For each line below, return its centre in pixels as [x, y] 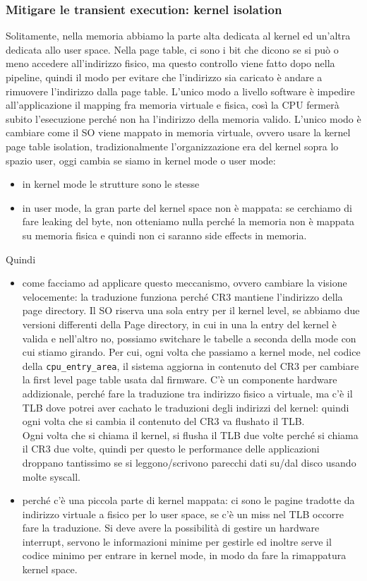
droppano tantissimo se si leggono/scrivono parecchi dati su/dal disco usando [189, 462]
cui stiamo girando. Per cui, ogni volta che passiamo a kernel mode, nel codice [191, 352]
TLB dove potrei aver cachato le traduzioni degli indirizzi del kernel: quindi [186, 407]
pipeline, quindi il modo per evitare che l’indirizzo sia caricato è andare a [164, 77]
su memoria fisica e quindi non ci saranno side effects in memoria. [164, 235]
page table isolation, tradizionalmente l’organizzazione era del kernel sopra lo [172, 146]
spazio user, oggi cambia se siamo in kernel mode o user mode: [141, 160]
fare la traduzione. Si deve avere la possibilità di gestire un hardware [171, 528]
